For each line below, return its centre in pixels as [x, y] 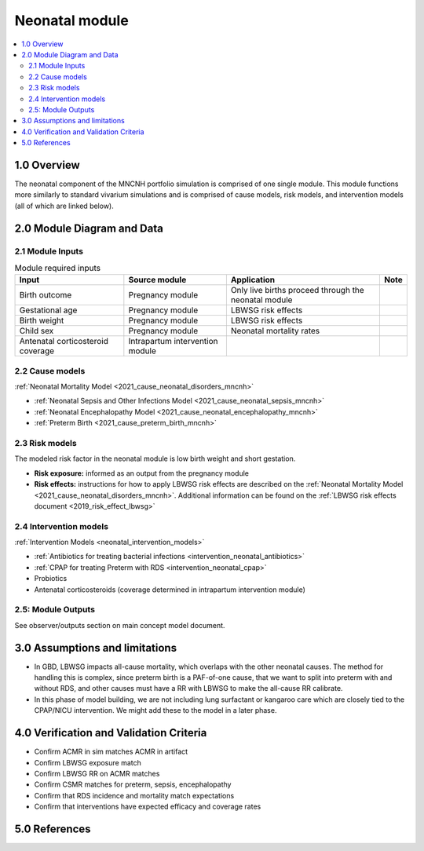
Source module [157, 280]
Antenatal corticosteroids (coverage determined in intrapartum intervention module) [170, 590]
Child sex [37, 331]
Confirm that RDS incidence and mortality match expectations [134, 795]
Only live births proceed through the [297, 290]
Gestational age [48, 310]
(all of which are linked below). [64, 206]
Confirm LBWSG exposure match [88, 762]
